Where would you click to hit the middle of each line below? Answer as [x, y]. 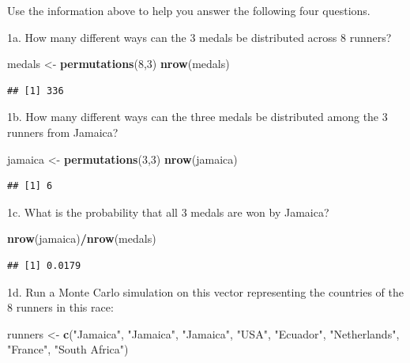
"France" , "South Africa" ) [68, 349]
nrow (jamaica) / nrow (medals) [82, 238]
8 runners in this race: [60, 307]
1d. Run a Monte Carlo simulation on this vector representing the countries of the [205, 291]
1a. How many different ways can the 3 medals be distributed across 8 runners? [199, 37]
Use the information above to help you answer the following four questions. [189, 10]
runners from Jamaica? [63, 132]
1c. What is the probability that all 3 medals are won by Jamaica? [168, 212]
